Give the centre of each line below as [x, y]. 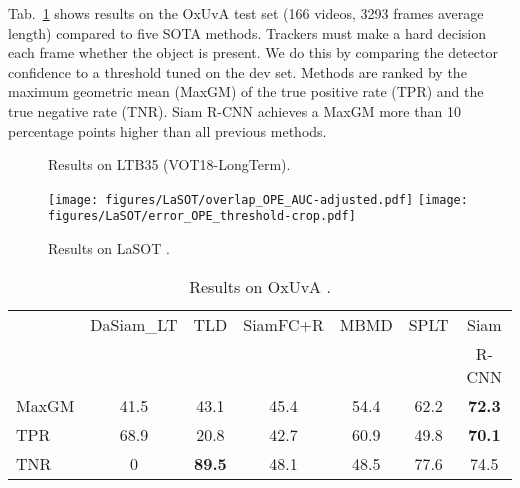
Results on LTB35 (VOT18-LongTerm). [169, 164]
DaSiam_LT [134, 324]
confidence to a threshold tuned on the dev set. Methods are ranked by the [237, 71]
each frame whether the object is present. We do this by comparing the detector [253, 52]
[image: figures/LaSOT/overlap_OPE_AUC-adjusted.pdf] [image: [258, 199]
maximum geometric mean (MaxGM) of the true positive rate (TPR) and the [246, 91]
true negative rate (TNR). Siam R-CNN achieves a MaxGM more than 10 [234, 110]
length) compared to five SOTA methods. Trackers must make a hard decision [247, 32]
